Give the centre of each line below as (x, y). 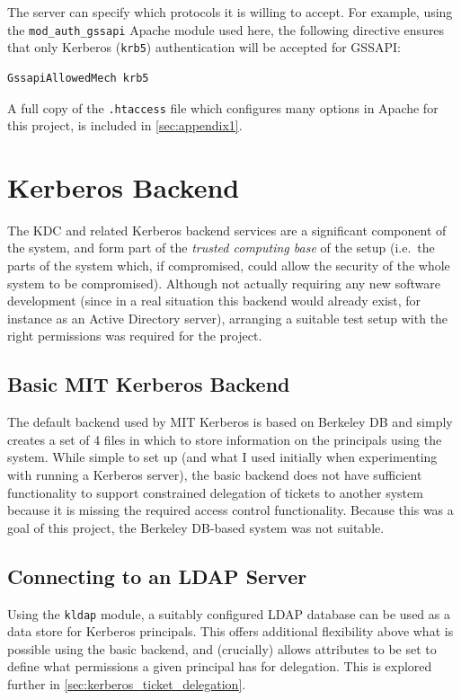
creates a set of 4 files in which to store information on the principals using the (225, 439)
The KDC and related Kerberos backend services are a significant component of (227, 230)
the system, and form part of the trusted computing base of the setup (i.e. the (221, 248)
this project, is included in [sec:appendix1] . (125, 125)
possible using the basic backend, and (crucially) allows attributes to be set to (222, 648)
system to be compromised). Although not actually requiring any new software (224, 283)
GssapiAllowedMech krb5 (78, 78)
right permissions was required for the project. (135, 336)
